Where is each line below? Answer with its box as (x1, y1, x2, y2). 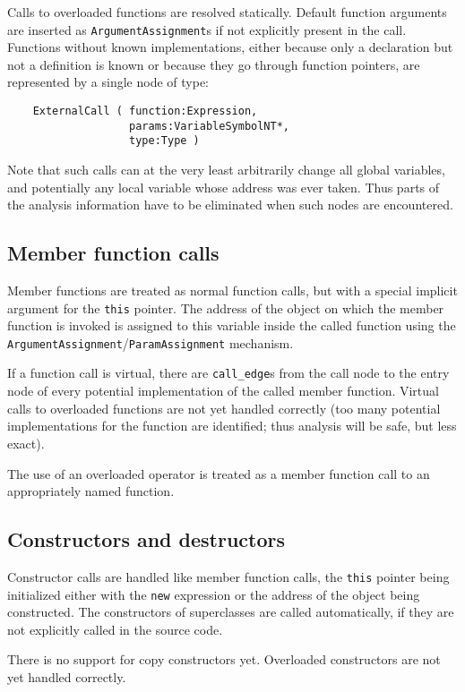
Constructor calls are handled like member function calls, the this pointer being (7, 567, 450, 585)
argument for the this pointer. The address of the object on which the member (7, 298, 444, 317)
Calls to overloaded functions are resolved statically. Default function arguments (7, 3, 447, 21)
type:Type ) (129, 134, 200, 148)
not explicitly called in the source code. (7, 619, 223, 638)
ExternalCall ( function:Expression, (32, 105, 258, 118)
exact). (7, 433, 45, 452)
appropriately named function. (7, 482, 175, 500)
